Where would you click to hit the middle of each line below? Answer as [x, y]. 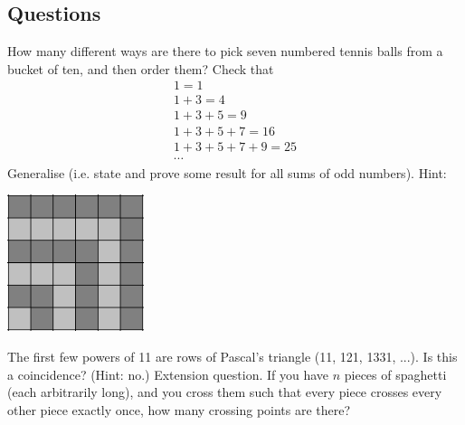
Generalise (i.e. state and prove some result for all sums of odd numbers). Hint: [227, 172]
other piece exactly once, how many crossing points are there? [179, 409]
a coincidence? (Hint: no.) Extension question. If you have [168, 374]
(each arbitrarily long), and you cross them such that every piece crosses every [225, 392]
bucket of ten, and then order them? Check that [141, 68]
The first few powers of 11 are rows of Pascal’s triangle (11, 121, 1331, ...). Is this [232, 356]
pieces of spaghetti [395, 374]
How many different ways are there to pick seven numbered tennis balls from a [225, 51]
